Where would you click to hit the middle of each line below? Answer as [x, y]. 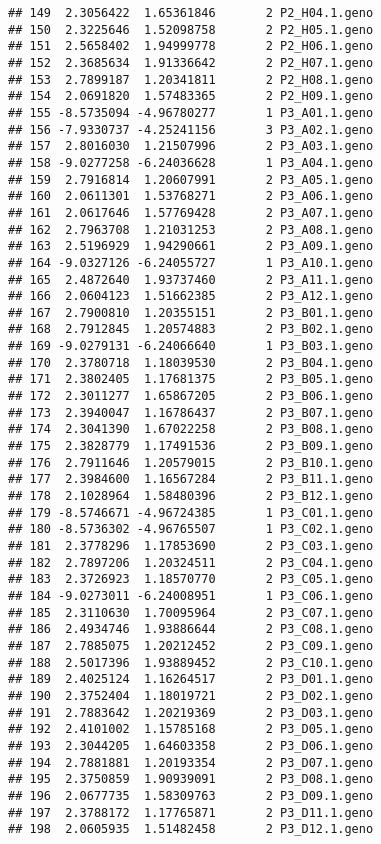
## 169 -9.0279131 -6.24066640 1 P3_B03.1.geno [191, 346]
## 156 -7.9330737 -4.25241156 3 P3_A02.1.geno [191, 129]
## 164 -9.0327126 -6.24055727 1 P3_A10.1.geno [191, 262]
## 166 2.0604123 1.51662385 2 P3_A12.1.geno [191, 296]
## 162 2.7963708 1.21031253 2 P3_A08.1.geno [191, 229]
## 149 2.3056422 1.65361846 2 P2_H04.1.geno [191, 13]
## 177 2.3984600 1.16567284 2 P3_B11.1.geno [191, 479]
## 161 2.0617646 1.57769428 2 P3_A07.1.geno [191, 212]
